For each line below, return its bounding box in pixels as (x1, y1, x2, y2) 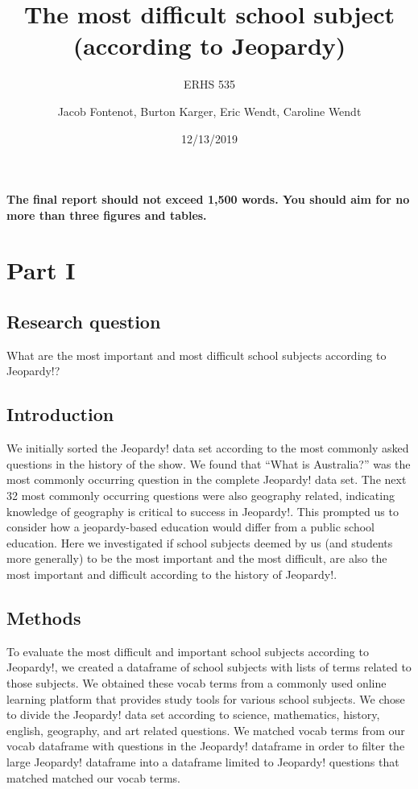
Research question (6, 309, 161, 334)
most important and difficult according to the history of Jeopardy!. (6, 566, 337, 582)
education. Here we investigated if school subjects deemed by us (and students (6, 534, 393, 551)
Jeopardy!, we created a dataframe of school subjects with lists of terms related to (6, 659, 412, 675)
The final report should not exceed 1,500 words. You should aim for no (6, 191, 410, 208)
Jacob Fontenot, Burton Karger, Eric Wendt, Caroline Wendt (57, 102, 362, 119)
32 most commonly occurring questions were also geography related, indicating (6, 487, 395, 504)
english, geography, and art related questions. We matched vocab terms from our (6, 721, 405, 738)
